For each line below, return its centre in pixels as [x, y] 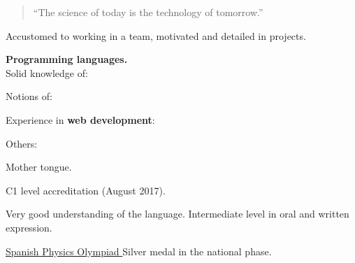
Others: [22, 143]
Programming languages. [67, 59]
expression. [29, 227]
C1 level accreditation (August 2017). [86, 190]
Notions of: [29, 96]
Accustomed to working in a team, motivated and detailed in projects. [156, 35]
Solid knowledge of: [47, 72]
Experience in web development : [80, 119]
